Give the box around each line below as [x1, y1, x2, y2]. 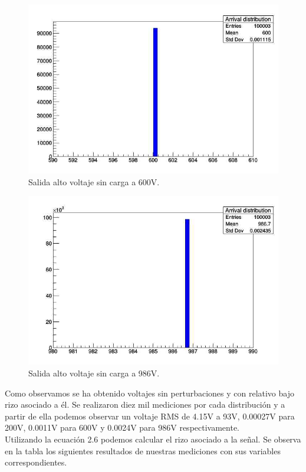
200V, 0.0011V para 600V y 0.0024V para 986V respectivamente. [5, 421, 240, 434]
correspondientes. [5, 456, 67, 468]
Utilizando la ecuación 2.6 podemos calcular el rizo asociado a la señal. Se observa [5, 432, 301, 445]
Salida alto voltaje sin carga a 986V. [28, 366, 160, 379]
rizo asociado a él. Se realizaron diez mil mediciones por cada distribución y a [5, 398, 285, 411]
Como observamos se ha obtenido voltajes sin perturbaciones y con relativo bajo [5, 386, 294, 399]
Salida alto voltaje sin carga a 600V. [28, 175, 160, 188]
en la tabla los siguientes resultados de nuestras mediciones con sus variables [5, 444, 281, 457]
